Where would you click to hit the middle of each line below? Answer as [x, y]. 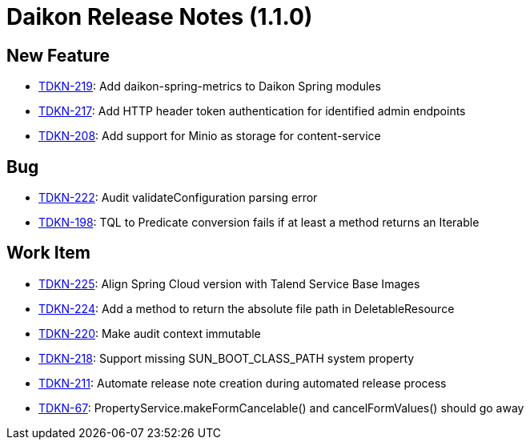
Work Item [49, 253]
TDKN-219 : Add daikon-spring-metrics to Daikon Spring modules [210, 86]
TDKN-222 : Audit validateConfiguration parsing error [178, 198]
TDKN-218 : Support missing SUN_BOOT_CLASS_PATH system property [227, 358]
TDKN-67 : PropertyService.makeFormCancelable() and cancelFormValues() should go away [281, 408]
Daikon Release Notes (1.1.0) [160, 17]
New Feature [58, 55]
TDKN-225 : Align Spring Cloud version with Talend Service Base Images [229, 283]
